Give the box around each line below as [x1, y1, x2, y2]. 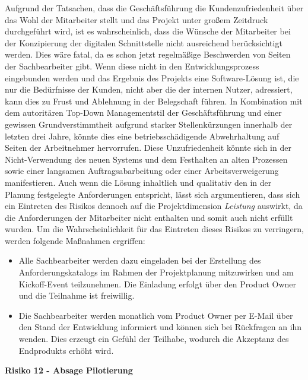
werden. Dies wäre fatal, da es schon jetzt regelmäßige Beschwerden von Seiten [5, 48, 291, 61]
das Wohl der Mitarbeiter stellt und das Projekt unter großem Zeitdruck [5, 13, 268, 26]
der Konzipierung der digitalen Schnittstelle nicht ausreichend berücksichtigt [5, 36, 282, 49]
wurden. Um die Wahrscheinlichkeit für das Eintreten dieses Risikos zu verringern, [5, 223, 304, 235]
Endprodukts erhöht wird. [18, 344, 114, 356]
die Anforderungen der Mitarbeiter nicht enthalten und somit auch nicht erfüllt [5, 211, 293, 223]
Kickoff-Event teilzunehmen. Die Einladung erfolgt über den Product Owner [18, 277, 297, 290]
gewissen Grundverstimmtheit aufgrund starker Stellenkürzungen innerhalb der [5, 118, 293, 130]
